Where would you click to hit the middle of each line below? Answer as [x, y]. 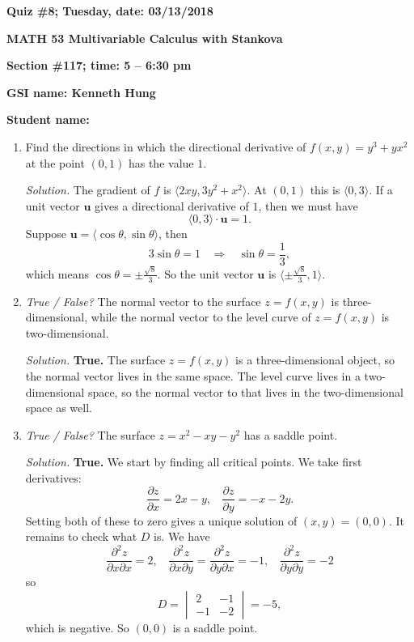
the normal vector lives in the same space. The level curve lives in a [193, 375]
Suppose [46, 234]
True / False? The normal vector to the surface [143, 301]
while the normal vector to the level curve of [201, 317]
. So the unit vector [205, 273]
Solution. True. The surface [95, 360]
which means [57, 273]
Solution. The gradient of [88, 190]
